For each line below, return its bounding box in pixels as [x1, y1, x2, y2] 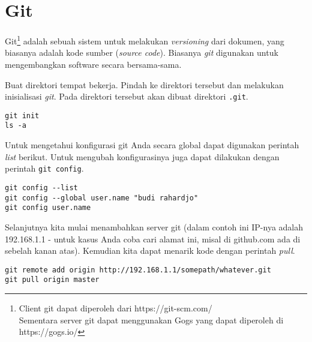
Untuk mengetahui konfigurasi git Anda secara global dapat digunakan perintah [5, 139, 299, 151]
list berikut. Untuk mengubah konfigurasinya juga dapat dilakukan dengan [5, 150, 280, 163]
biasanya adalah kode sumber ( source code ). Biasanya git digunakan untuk [5, 46, 278, 59]
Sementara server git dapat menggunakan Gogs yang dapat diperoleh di [19, 313, 284, 326]
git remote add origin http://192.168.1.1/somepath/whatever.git [5, 265, 271, 274]
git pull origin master [5, 275, 100, 284]
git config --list [5, 183, 78, 192]
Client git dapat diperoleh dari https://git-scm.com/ [19, 302, 212, 314]
